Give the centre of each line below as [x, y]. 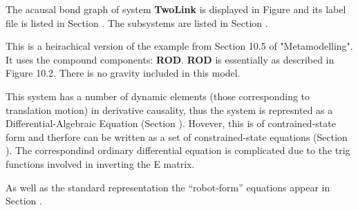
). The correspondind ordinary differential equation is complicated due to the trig [178, 150]
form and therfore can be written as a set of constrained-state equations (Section [177, 136]
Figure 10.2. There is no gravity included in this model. [123, 73]
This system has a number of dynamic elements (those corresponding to [158, 96]
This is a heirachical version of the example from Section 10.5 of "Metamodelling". [179, 46]
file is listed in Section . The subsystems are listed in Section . [137, 22]
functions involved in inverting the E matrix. [100, 163]
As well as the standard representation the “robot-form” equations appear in [168, 187]
